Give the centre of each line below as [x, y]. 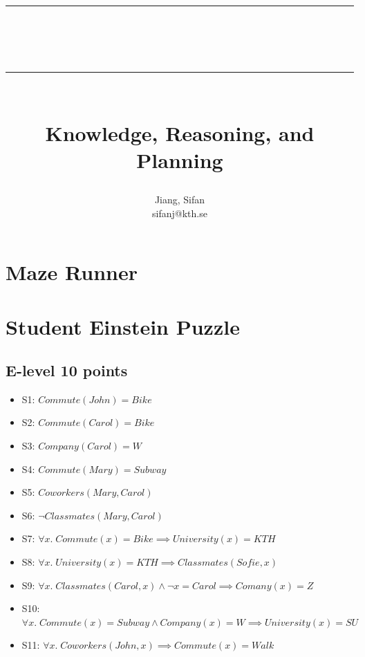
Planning [180, 159]
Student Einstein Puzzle [123, 326]
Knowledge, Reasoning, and [180, 132]
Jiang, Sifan [180, 199]
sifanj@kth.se [180, 213]
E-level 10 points [67, 370]
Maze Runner [72, 272]
